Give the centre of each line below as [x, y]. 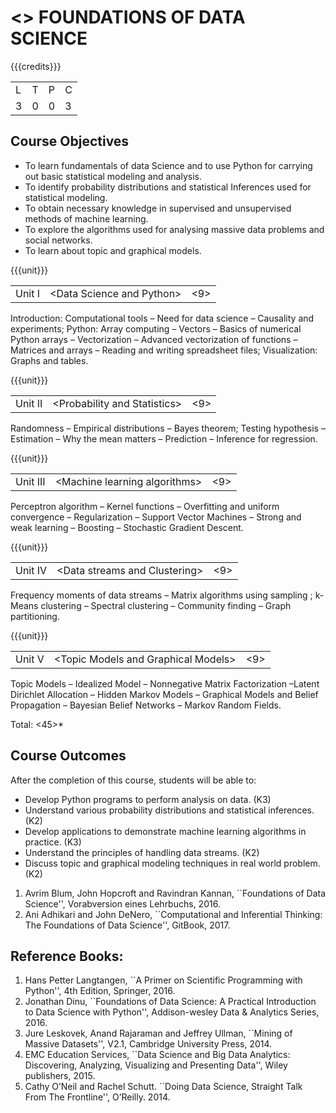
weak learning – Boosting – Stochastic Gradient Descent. [127, 527]
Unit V [30, 659]
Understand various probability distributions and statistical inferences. [169, 810]
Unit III [30, 481]
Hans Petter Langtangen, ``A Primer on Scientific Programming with [163, 980]
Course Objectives [70, 141]
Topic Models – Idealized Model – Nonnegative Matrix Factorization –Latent [165, 683]
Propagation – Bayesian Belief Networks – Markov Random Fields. [146, 705]
